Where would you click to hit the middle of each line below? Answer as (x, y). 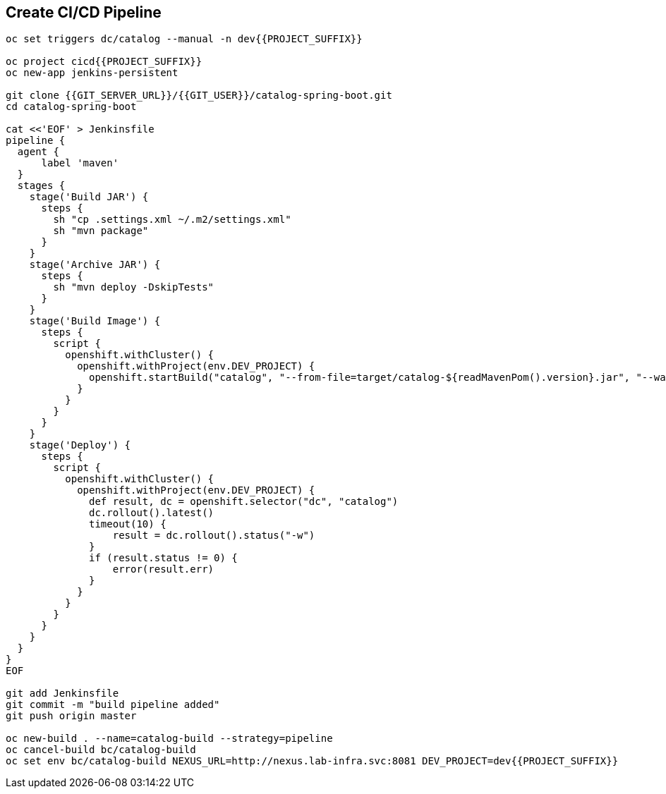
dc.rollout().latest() (152, 513)
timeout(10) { (128, 524)
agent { (38, 152)
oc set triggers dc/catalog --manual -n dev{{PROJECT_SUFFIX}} (184, 39)
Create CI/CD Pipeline (84, 12)
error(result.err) (163, 569)
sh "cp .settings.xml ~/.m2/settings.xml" (172, 220)
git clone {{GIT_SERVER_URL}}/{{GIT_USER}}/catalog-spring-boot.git (199, 96)
